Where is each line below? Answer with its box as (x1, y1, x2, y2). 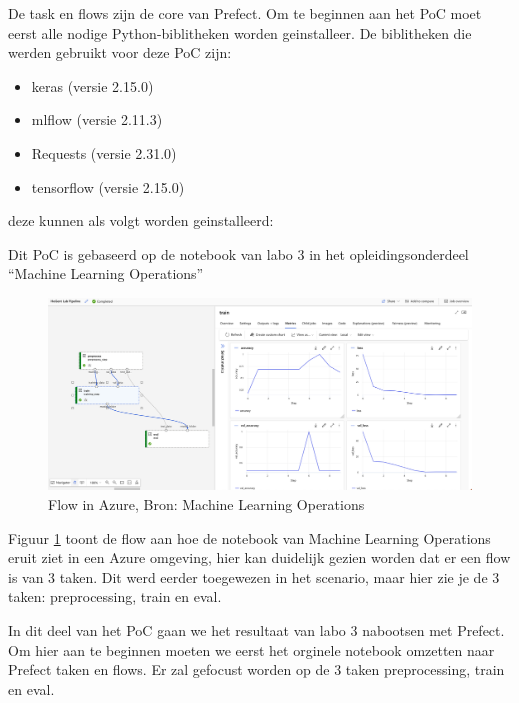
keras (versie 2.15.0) (31, 75, 154, 96)
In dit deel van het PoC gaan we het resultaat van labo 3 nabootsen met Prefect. (8, 620, 505, 641)
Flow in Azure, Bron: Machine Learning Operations (48, 494, 365, 515)
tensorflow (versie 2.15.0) (31, 176, 185, 197)
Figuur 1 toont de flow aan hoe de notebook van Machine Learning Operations (8, 527, 491, 548)
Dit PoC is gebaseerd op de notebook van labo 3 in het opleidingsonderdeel (8, 243, 469, 264)
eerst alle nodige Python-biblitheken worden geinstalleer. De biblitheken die (8, 22, 472, 43)
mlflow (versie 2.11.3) (31, 109, 163, 130)
